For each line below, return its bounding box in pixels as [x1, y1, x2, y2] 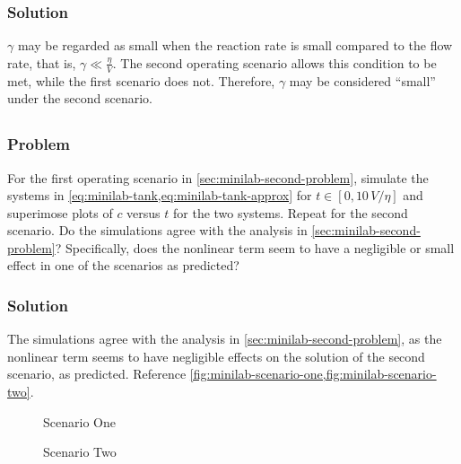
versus [126, 203, 161, 222]
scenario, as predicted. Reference [7, 364, 187, 383]
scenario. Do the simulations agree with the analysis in [7, 221, 308, 240]
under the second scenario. [7, 89, 153, 108]
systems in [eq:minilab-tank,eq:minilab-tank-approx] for [7, 186, 312, 205]
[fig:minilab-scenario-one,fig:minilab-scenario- [189, 364, 437, 383]
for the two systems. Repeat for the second [173, 203, 408, 222]
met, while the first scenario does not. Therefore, [7, 71, 275, 90]
